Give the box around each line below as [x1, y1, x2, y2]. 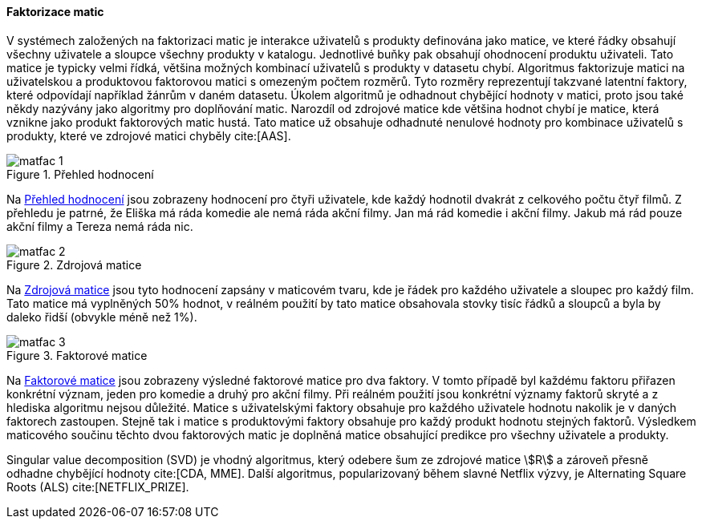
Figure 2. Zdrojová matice [6, 257, 142, 272]
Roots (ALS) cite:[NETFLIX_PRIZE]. [6, 479, 189, 494]
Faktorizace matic [6, 5, 104, 18]
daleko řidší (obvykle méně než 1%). [6, 309, 197, 324]
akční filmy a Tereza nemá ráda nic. [6, 219, 193, 233]
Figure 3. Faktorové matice [6, 348, 148, 362]
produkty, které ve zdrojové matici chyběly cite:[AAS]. [6, 128, 291, 143]
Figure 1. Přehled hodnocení [6, 167, 154, 181]
